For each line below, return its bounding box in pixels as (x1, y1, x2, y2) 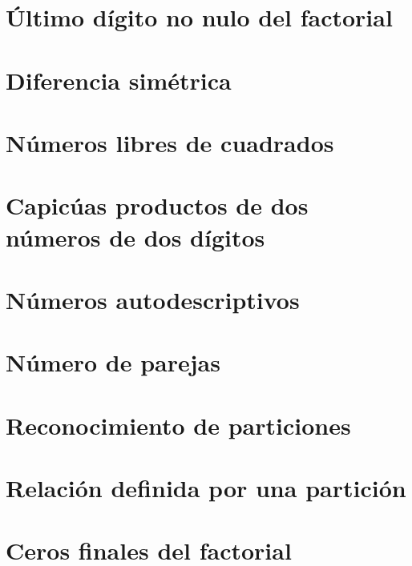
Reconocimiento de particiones (6, 408, 351, 441)
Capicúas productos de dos (6, 189, 309, 222)
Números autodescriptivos (6, 283, 300, 315)
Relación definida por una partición (6, 472, 406, 504)
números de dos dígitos (6, 220, 265, 253)
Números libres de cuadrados (6, 126, 334, 159)
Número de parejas (6, 346, 220, 379)
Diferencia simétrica (6, 63, 232, 96)
